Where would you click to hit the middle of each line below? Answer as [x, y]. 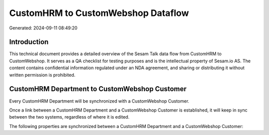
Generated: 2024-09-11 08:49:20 [43, 28]
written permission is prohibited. [42, 75]
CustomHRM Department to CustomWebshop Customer [98, 89]
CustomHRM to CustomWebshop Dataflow [99, 13]
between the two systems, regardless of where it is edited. [69, 117]
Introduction [29, 42]
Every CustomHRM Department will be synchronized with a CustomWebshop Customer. [99, 101]
